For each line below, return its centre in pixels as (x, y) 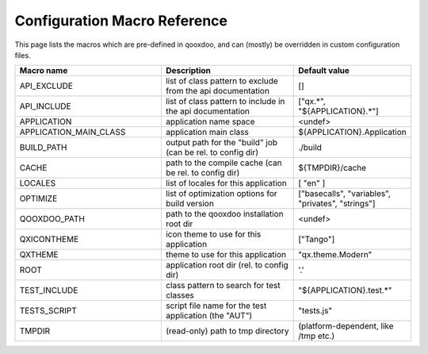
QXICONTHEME (49, 240)
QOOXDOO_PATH (52, 219)
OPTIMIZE (38, 198)
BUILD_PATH (43, 148)
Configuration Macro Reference (121, 21)
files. (23, 55)
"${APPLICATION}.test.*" (345, 291)
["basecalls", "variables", (345, 194)
